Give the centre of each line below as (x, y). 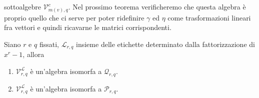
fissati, (49, 44)
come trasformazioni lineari (209, 17)
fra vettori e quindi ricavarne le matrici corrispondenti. (88, 27)
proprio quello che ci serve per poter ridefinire (74, 17)
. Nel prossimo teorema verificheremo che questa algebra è (157, 6)
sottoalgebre (23, 6)
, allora (33, 54)
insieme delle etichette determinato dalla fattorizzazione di (165, 44)
